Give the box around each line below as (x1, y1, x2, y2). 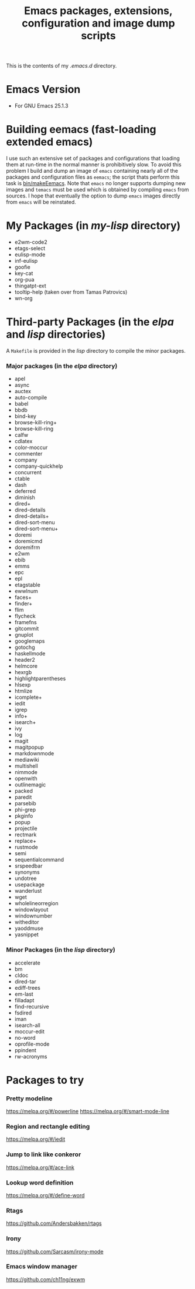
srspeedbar (14, 862, 43, 869)
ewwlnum (14, 588, 38, 595)
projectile (14, 825, 37, 832)
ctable (14, 475, 30, 483)
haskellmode (14, 650, 46, 657)
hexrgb (14, 669, 32, 676)
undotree (14, 875, 37, 882)
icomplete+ (14, 694, 42, 701)
